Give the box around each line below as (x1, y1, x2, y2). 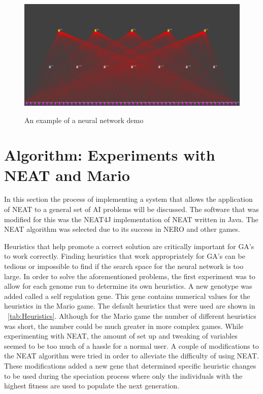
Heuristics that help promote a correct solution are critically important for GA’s (4, 240, 254, 251)
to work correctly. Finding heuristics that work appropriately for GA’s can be (4, 251, 245, 261)
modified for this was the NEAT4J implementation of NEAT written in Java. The (4, 214, 258, 224)
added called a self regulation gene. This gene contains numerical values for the (4, 290, 250, 301)
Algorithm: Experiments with (4, 144, 215, 165)
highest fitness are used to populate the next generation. (4, 380, 179, 391)
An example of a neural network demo (24, 114, 144, 125)
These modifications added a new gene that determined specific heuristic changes (4, 360, 256, 371)
